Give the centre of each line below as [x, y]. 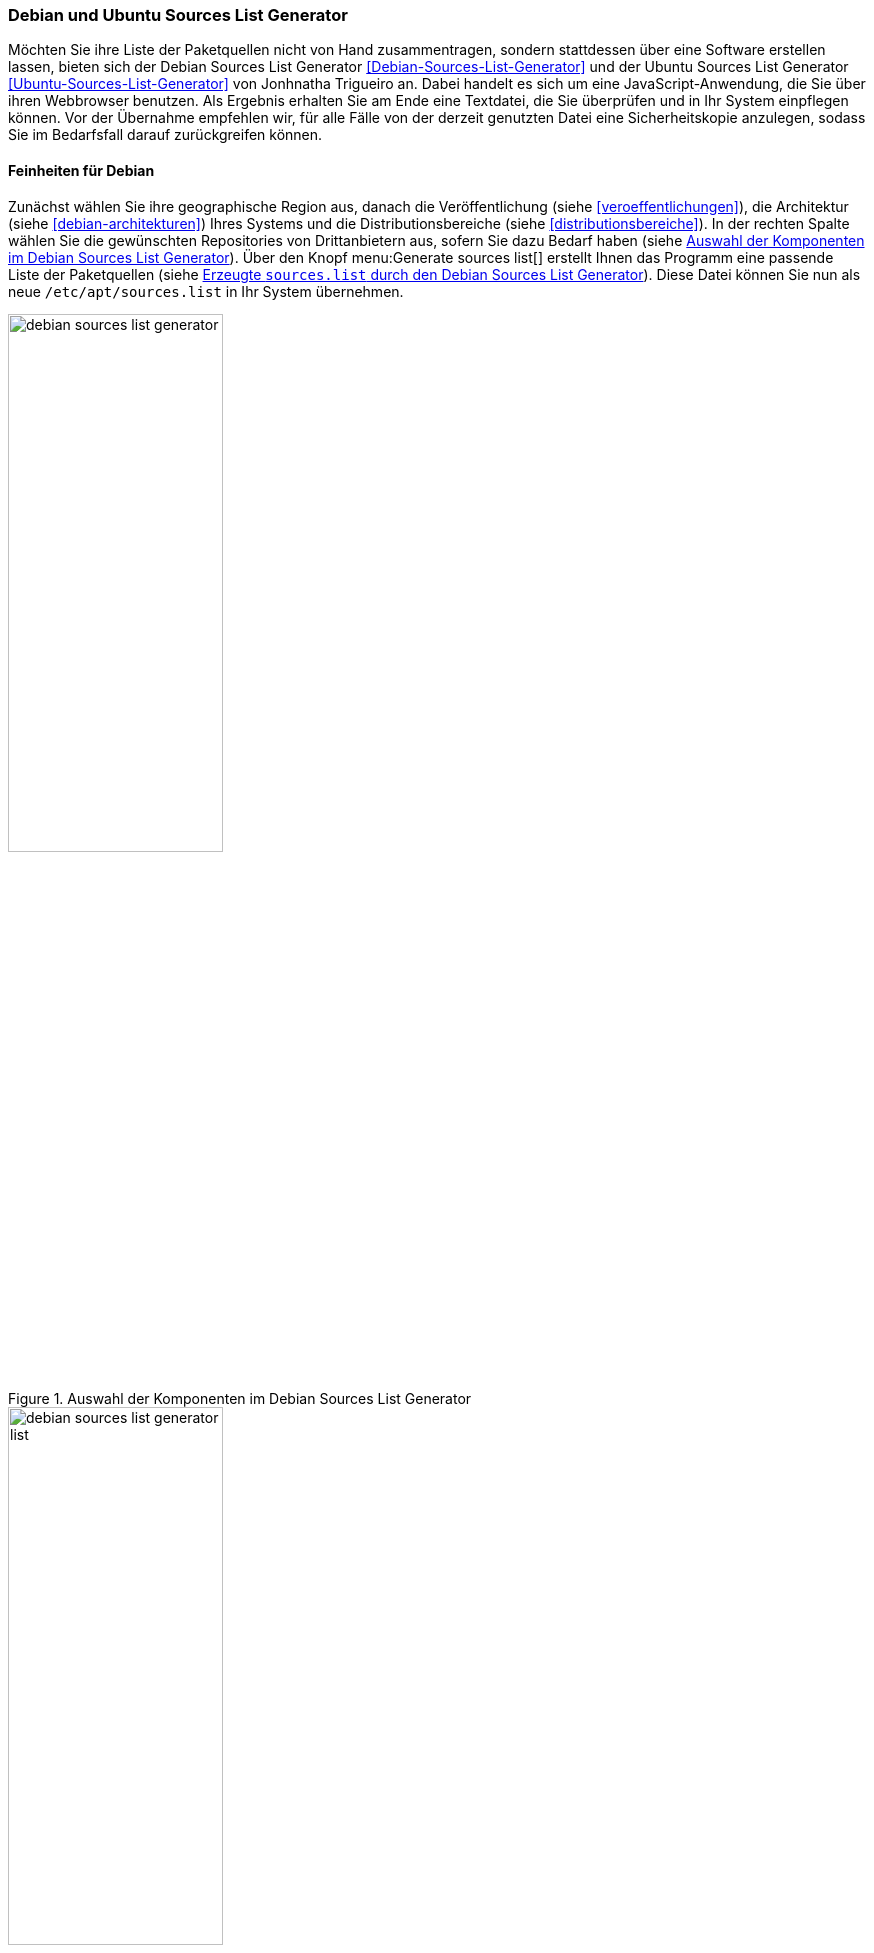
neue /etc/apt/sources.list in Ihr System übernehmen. [206, 291]
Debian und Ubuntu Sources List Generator [178, 15]
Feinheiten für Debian [81, 170]
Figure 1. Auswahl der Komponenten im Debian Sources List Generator [240, 1398]
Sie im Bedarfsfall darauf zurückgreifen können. [165, 135]
